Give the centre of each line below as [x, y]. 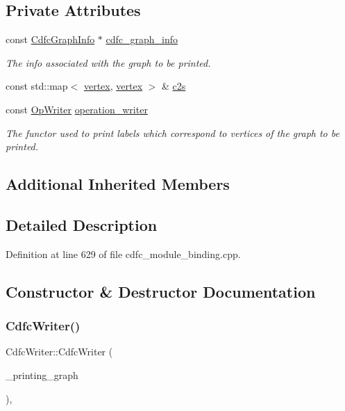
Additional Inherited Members [118, 184]
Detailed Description [82, 224]
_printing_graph [42, 374]
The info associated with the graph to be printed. [108, 62]
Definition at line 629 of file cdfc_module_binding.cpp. [123, 253]
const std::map [37, 86]
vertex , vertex [113, 86]
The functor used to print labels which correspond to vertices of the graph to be [172, 132]
